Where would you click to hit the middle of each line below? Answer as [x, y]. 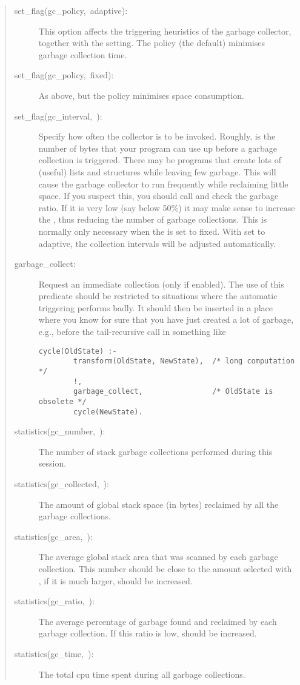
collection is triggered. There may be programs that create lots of [160, 160]
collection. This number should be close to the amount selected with [165, 569]
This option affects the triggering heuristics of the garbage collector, [165, 31]
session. [52, 463]
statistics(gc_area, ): [53, 536]
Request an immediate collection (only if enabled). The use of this [161, 284]
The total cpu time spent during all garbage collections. [142, 674]
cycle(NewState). [108, 412]
